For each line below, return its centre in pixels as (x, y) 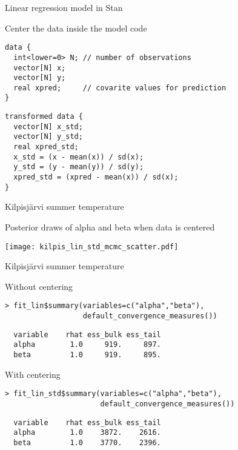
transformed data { (44, 117)
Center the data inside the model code (76, 28)
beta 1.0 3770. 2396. (87, 442)
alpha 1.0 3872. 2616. (87, 433)
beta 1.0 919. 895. (87, 355)
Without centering (39, 286)
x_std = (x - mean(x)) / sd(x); (79, 157)
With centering (33, 374)
